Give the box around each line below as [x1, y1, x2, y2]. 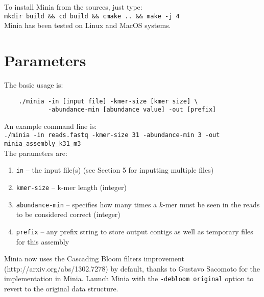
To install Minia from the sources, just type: [4, 2, 142, 12]
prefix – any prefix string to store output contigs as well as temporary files [16, 226, 253, 236]
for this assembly [16, 236, 69, 247]
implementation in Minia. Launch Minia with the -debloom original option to [4, 273, 254, 284]
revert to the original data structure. [4, 283, 118, 294]
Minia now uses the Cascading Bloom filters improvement [4, 253, 184, 264]
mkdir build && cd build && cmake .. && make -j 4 [4, 12, 180, 20]
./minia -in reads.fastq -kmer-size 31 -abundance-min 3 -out [4, 131, 220, 139]
